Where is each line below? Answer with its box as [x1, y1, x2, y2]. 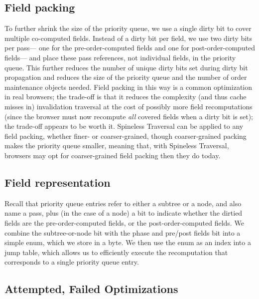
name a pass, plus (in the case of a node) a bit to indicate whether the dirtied [4, 208, 243, 218]
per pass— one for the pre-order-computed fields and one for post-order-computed [4, 42, 256, 53]
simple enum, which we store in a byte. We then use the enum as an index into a [4, 237, 251, 248]
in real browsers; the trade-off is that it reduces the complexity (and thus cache [4, 91, 247, 102]
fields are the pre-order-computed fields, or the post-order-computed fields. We [4, 217, 244, 228]
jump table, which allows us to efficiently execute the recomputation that [4, 247, 228, 257]
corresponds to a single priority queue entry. [4, 257, 139, 267]
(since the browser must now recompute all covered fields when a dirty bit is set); [4, 111, 254, 121]
